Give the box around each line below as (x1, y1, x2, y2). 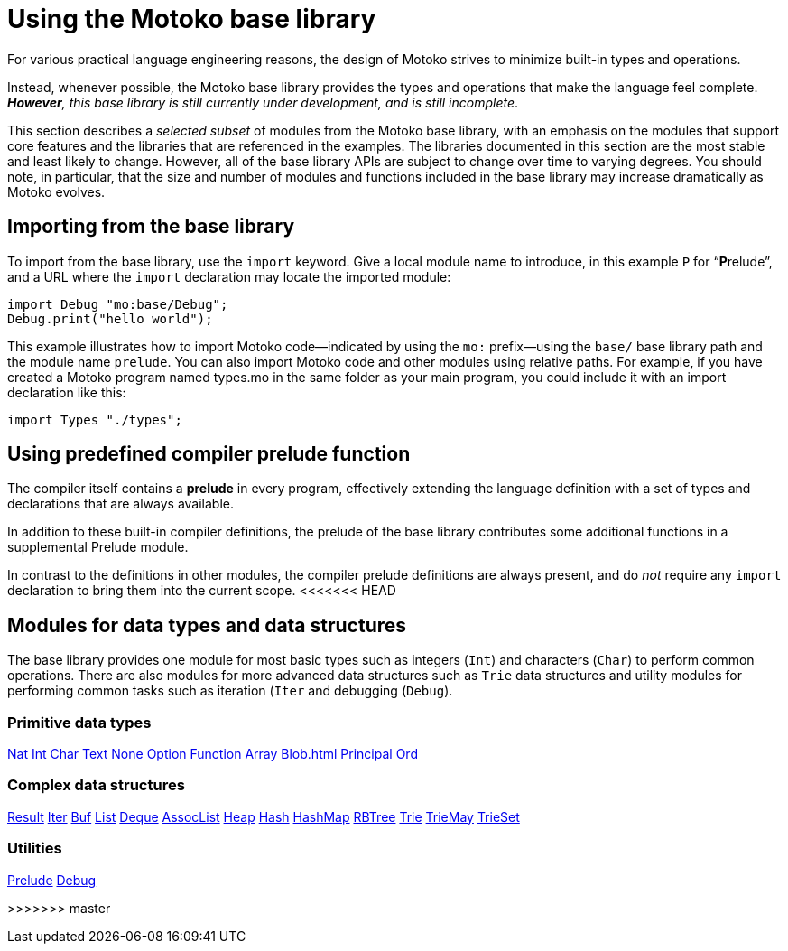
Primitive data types (7, 713, 152, 732)
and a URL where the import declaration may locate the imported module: (7, 268, 451, 284)
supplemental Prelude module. (7, 539, 189, 555)
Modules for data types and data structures (7, 613, 407, 637)
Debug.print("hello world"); (7, 311, 213, 326)
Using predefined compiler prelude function (7, 443, 411, 466)
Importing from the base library (7, 215, 295, 238)
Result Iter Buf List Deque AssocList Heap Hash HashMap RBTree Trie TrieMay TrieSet (7, 808, 520, 825)
